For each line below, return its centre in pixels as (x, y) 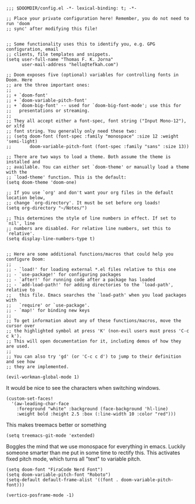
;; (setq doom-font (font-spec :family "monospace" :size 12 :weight (93, 136)
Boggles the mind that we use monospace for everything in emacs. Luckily (96, 446)
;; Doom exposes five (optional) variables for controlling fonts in (93, 75)
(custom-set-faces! (30, 399)
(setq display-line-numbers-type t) (51, 239)
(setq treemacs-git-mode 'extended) (51, 436)
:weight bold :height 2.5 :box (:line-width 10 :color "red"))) (96, 414)
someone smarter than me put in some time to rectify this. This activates (93, 452)
